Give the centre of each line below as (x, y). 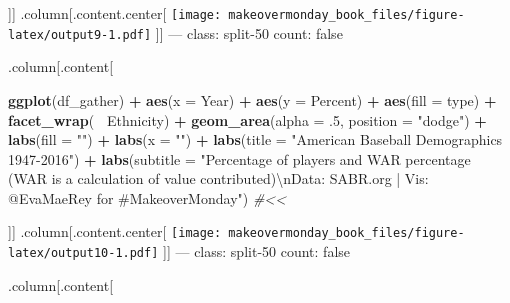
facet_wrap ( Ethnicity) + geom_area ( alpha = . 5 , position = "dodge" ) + (247, 119)
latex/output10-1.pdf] (83, 253)
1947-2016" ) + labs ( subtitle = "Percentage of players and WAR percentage (239, 158)
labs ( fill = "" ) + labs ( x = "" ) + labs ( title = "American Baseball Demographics (255, 139)
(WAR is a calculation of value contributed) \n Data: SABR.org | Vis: (218, 178)
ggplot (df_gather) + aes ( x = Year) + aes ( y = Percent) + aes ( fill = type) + (252, 99)
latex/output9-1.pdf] (80, 34)
